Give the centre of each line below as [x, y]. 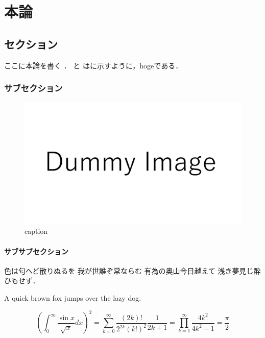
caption [36, 231]
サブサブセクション [36, 251]
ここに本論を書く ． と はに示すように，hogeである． [93, 65]
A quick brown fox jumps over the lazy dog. [73, 298]
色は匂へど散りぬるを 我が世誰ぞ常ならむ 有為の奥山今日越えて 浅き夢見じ [129, 270]
